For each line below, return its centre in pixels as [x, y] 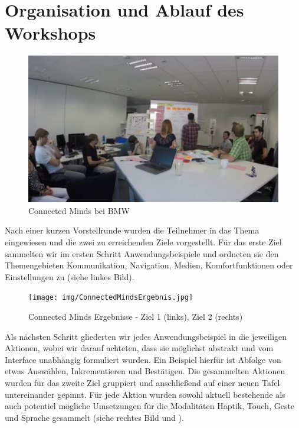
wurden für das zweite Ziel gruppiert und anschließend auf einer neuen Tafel [142, 382]
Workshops [50, 33]
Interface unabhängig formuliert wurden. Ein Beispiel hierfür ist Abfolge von [143, 359]
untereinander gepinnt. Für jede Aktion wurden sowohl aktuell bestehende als [145, 394]
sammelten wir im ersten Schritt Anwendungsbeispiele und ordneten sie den [142, 253]
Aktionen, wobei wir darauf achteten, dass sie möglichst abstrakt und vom [139, 348]
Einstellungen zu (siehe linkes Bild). [70, 276]
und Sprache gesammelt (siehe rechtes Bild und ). [94, 417]
